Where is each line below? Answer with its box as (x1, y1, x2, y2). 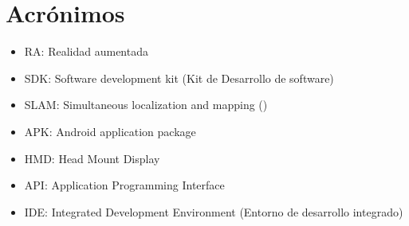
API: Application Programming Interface (24, 177, 225, 193)
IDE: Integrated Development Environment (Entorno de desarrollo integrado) (24, 203, 403, 220)
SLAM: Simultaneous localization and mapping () (24, 96, 268, 113)
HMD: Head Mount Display (24, 150, 160, 166)
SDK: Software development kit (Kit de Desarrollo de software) (24, 69, 334, 86)
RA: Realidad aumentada (24, 43, 148, 60)
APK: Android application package (24, 123, 196, 139)
